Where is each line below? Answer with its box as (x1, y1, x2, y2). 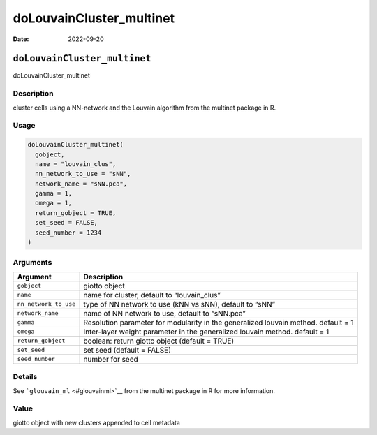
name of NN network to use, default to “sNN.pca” (83, 308, 246, 318)
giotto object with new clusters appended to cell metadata (13, 418, 181, 427)
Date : (13, 35, 29, 43)
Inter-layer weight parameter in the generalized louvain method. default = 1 (83, 327, 330, 337)
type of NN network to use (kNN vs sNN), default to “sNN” (83, 299, 276, 309)
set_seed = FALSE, (35, 219, 98, 227)
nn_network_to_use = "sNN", (35, 170, 131, 178)
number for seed (83, 354, 139, 364)
